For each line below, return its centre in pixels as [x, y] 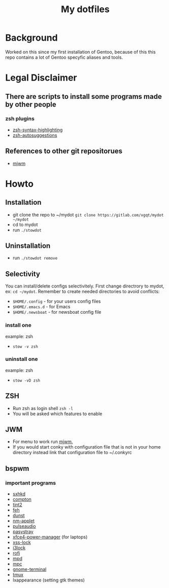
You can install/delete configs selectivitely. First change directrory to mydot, [85, 286]
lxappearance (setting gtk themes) [49, 580]
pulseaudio [24, 526]
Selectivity [23, 274]
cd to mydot [25, 225]
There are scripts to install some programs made [84, 97]
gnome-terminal [29, 569]
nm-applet [23, 521]
